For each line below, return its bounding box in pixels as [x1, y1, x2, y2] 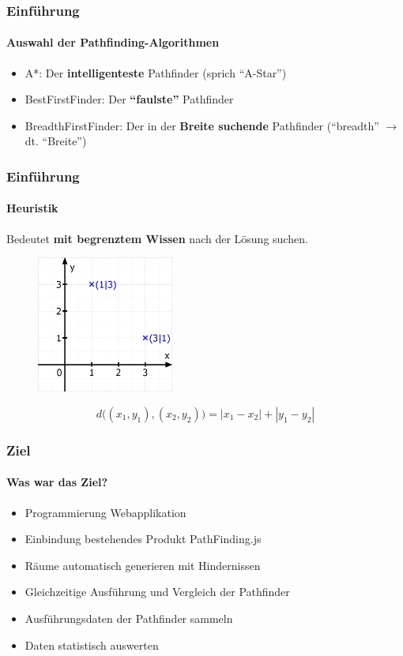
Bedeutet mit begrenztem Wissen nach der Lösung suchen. [6, 230, 308, 246]
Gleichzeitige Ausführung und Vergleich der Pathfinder [24, 583, 290, 600]
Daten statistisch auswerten [24, 636, 159, 653]
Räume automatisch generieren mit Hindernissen [24, 557, 261, 573]
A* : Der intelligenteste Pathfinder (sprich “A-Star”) [24, 64, 287, 81]
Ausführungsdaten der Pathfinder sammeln [24, 609, 233, 626]
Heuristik [6, 200, 58, 216]
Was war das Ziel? [6, 474, 108, 490]
